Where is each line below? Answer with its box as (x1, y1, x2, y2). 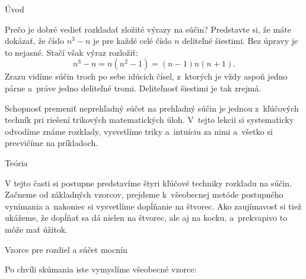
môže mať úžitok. (5, 223, 68, 235)
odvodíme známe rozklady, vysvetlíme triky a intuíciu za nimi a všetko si (5, 125, 273, 137)
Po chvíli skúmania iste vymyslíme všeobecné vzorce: (5, 263, 197, 275)
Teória (5, 156, 28, 169)
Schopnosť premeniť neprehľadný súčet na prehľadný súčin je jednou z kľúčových (5, 102, 299, 114)
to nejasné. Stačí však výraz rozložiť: (5, 46, 138, 58)
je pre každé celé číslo (93, 34, 172, 47)
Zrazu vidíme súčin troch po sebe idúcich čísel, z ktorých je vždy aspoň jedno (5, 70, 288, 83)
